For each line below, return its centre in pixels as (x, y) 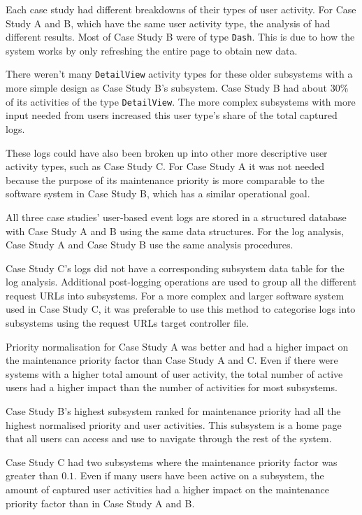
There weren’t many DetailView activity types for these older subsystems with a (179, 74)
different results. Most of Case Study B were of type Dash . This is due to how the (180, 37)
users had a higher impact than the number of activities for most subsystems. (172, 387)
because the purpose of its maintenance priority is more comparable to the (165, 179)
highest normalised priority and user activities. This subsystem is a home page (174, 424)
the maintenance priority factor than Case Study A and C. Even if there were (172, 360)
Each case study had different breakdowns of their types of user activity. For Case (181, 9)
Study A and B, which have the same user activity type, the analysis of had (168, 23)
